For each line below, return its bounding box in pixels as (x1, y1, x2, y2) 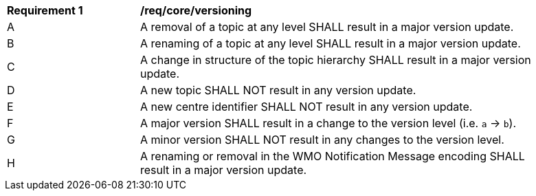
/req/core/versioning (140, 3, 252, 17)
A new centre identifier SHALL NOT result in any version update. (140, 100, 473, 113)
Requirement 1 (7, 3, 83, 17)
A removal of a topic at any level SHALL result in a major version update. (140, 20, 514, 34)
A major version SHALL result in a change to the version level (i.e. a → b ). (140, 116, 517, 130)
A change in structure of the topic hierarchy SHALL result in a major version (140, 53, 531, 67)
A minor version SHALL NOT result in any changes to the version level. (140, 133, 504, 146)
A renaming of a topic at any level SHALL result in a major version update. (140, 36, 521, 50)
